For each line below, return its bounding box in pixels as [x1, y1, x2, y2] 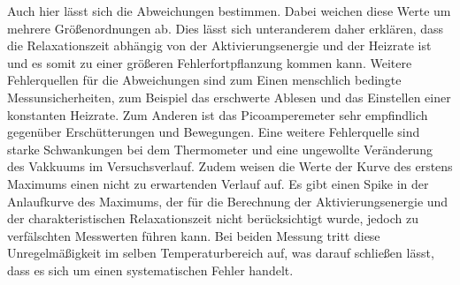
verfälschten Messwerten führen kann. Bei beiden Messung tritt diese [7, 226, 380, 244]
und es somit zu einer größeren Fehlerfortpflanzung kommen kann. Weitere [7, 53, 412, 71]
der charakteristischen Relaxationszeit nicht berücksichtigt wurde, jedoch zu [7, 209, 419, 228]
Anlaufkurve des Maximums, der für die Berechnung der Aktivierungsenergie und [7, 191, 448, 210]
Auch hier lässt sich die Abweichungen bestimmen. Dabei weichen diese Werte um [7, 2, 451, 19]
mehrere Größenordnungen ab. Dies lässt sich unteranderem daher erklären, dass [7, 19, 444, 37]
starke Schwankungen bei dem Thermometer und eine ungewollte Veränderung [7, 139, 433, 158]
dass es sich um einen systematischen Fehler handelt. [7, 260, 294, 279]
